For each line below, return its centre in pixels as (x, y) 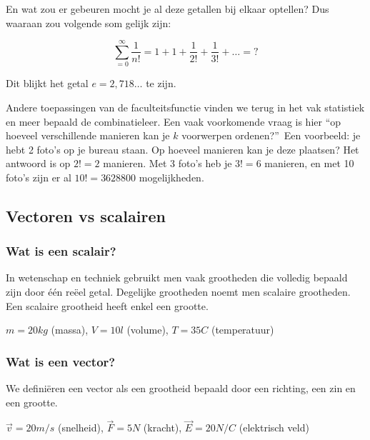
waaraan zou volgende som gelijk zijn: (89, 22)
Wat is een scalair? (61, 251)
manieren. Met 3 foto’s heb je (167, 163)
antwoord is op (38, 163)
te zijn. (161, 83)
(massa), (70, 330)
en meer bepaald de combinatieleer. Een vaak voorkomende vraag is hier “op (174, 121)
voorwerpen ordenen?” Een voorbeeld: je (271, 135)
